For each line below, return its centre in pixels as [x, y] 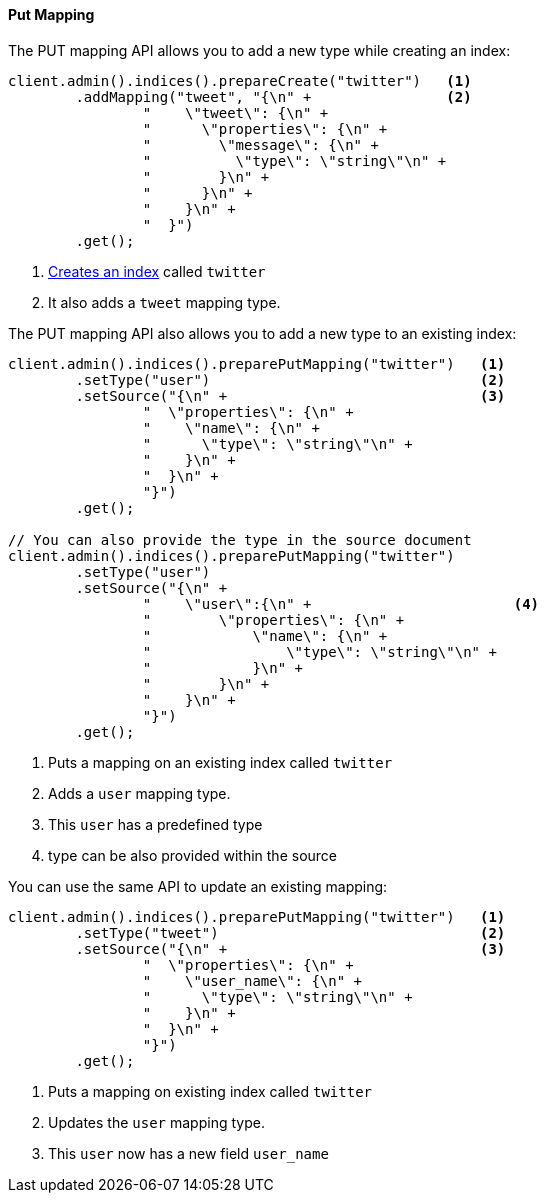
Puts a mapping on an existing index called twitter [220, 762]
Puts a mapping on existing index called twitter [210, 1091]
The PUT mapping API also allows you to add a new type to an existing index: [262, 333]
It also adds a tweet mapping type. [164, 302]
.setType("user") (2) [290, 379]
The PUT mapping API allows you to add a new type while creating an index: [259, 50]
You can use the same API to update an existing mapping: [198, 886]
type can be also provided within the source [193, 855]
